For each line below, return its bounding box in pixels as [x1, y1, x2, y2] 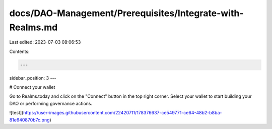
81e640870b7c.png [9, 116, 50, 123]
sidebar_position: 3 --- [9, 75, 56, 81]
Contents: [9, 48, 30, 54]
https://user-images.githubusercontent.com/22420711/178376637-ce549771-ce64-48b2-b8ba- [23, 110, 222, 116]
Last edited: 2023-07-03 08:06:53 [9, 39, 81, 45]
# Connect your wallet [9, 84, 55, 90]
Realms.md [9, 22, 58, 33]
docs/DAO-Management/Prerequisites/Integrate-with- [9, 8, 244, 19]
